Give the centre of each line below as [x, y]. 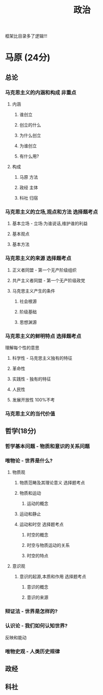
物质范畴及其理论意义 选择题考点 [52, 483]
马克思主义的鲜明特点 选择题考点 [43, 336]
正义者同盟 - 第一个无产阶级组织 [44, 270]
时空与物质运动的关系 [48, 545]
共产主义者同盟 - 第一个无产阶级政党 [49, 280]
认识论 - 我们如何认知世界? [36, 626]
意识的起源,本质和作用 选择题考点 [53, 577]
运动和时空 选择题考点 [41, 524]
